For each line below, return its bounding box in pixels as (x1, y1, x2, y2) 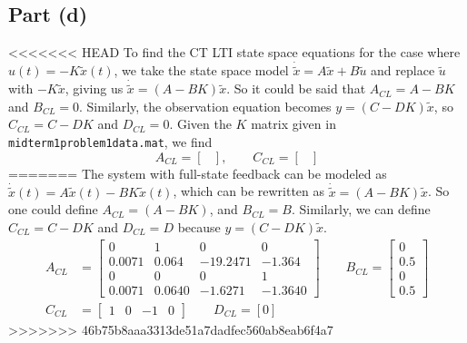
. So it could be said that (226, 79, 366, 98)
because (177, 217, 221, 236)
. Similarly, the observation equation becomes (79, 96, 332, 115)
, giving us (65, 79, 124, 98)
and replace (371, 61, 435, 80)
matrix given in (251, 114, 336, 133)
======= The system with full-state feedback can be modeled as (8, 163, 387, 182)
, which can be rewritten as (173, 181, 325, 201)
